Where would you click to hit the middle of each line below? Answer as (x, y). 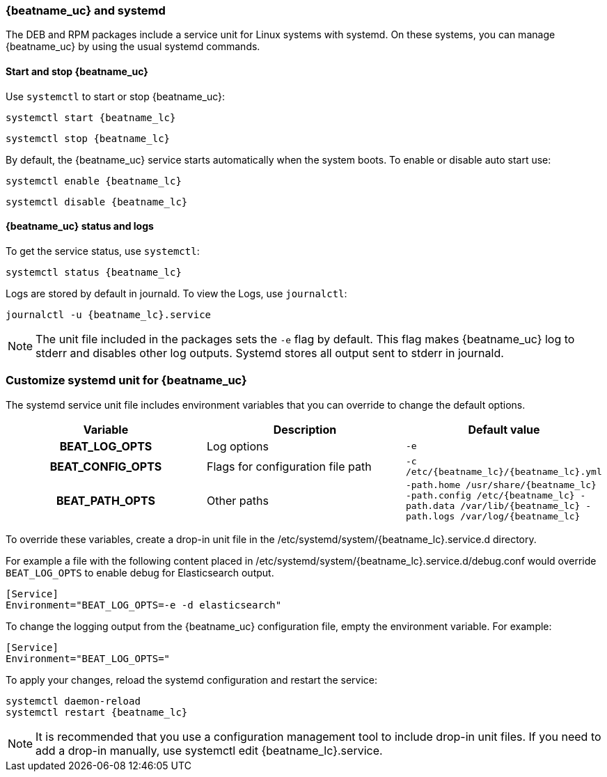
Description (305, 429)
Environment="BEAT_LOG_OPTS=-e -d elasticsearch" (144, 605)
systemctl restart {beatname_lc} (97, 712)
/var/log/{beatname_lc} (520, 516)
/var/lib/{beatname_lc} (520, 505)
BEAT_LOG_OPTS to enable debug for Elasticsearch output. (140, 572)
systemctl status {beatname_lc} (94, 272)
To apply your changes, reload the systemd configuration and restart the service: (192, 680)
